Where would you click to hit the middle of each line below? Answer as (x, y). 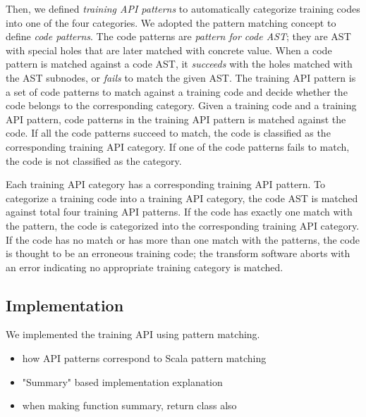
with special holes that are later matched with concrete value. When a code (169, 50)
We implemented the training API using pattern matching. (133, 334)
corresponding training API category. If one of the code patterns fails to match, (178, 146)
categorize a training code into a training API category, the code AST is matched (182, 198)
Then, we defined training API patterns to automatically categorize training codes (183, 8)
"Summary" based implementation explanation (122, 381)
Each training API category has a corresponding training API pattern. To (165, 184)
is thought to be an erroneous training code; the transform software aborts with (178, 253)
